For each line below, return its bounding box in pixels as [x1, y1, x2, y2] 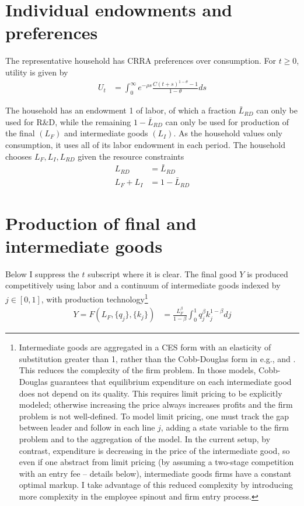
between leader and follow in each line [19, 421, 155, 433]
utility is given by [5, 66, 68, 78]
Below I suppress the [5, 267, 79, 280]
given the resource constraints [78, 150, 184, 162]
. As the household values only [173, 127, 282, 139]
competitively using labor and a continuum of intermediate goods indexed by [5, 279, 281, 291]
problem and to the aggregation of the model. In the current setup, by [19, 432, 271, 445]
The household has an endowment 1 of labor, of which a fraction [5, 104, 236, 116]
